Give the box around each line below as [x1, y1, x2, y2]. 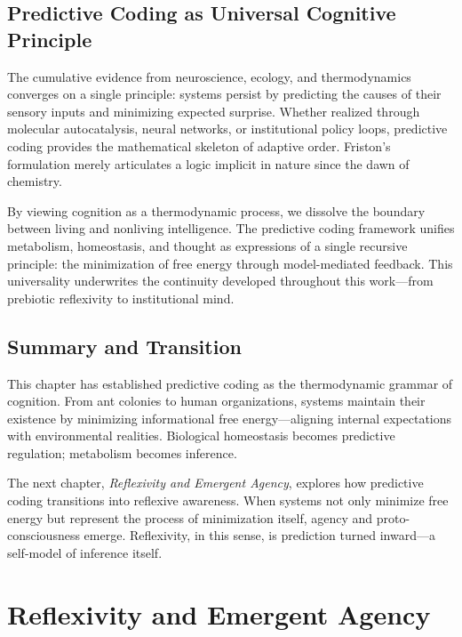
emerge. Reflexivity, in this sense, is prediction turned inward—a [84, 526, 436, 544]
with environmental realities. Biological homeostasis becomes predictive [7, 426, 395, 445]
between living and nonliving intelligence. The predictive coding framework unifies [7, 219, 455, 238]
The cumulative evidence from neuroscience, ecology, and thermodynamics [7, 67, 411, 85]
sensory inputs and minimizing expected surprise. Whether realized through [7, 101, 420, 120]
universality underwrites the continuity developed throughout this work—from [7, 271, 434, 290]
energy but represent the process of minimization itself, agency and [7, 508, 373, 527]
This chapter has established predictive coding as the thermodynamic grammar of [7, 374, 453, 392]
